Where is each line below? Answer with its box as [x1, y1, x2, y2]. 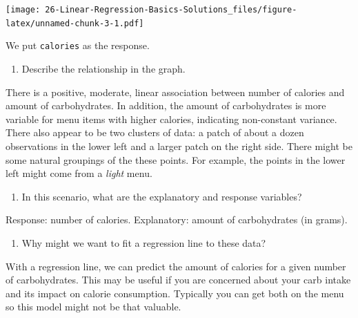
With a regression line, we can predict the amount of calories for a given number [6, 259, 346, 273]
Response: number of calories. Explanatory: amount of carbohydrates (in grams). [6, 212, 348, 227]
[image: [6, 5, 41, 15]
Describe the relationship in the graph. [21, 61, 186, 75]
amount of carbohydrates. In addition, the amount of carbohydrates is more [6, 98, 326, 113]
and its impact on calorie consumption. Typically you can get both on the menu [6, 286, 344, 300]
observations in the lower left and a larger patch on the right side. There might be [6, 138, 352, 153]
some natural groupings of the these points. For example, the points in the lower [6, 152, 346, 167]
